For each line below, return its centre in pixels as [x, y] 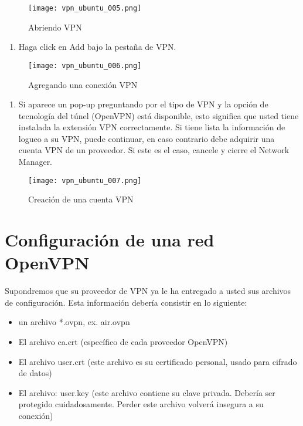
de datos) [35, 373]
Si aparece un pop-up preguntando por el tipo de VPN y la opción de [143, 104]
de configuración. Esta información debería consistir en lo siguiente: [126, 302]
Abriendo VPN [55, 27]
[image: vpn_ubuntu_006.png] [85, 65]
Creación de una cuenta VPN [81, 199]
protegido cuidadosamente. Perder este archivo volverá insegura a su [141, 404]
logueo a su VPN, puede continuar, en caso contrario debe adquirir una [147, 138]
